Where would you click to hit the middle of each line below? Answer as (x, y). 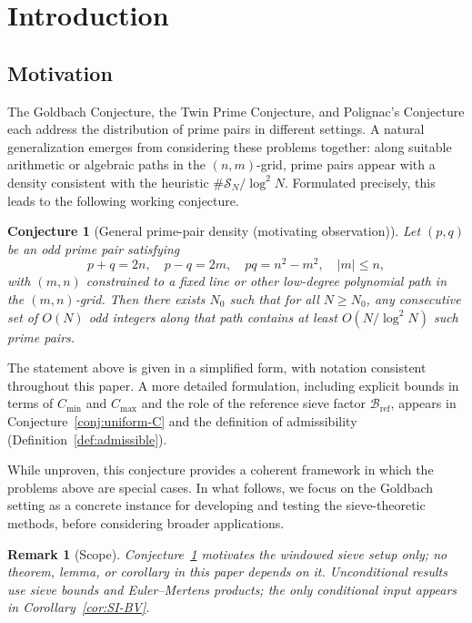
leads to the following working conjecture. (123, 200)
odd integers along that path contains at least (213, 317)
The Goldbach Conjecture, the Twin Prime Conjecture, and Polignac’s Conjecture (236, 111)
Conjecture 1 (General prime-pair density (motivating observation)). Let (214, 231)
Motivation (60, 72)
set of (23, 317)
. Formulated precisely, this (360, 182)
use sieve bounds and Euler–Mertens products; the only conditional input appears (232, 589)
